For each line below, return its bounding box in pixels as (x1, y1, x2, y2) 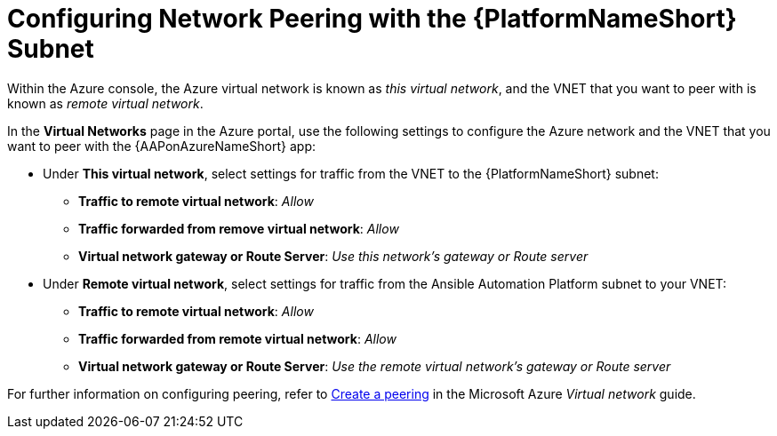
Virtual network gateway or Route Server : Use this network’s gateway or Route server (78, 248, 589, 264)
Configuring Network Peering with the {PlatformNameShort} (7, 4, 737, 34)
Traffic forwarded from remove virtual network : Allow (78, 220, 399, 236)
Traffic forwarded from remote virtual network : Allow (78, 330, 397, 346)
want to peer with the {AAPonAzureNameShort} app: (7, 138, 316, 154)
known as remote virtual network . (7, 95, 204, 111)
